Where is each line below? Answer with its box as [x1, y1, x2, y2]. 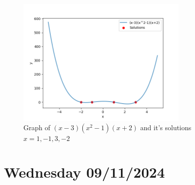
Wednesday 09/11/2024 [4, 162, 165, 182]
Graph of [23, 122, 50, 133]
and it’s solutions [140, 122, 192, 133]
